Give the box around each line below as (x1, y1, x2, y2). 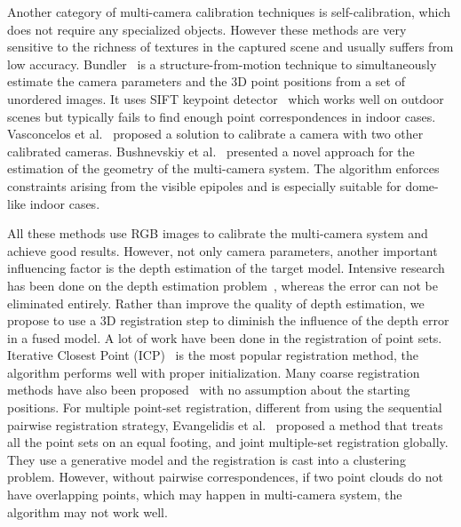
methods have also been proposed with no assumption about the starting (7, 380, 410, 399)
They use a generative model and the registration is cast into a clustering (7, 450, 406, 468)
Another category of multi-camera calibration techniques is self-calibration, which (7, 3, 450, 20)
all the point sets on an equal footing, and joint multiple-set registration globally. (7, 433, 449, 451)
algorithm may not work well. (7, 502, 168, 521)
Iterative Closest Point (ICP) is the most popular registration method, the (7, 346, 418, 364)
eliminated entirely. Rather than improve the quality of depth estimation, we (7, 293, 425, 312)
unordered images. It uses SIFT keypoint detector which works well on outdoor (7, 89, 444, 108)
